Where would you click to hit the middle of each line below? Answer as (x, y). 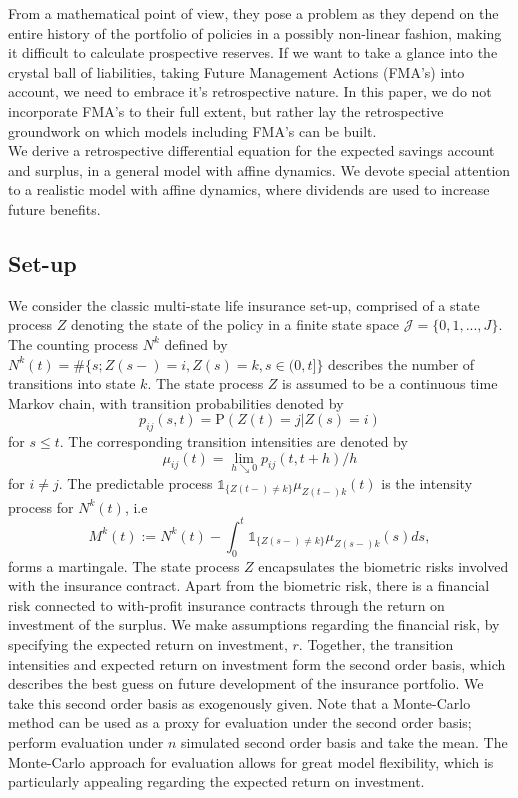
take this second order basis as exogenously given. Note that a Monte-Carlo (239, 702)
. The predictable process (135, 482)
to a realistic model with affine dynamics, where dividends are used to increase (249, 189)
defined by (196, 343)
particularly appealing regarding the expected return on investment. (216, 781)
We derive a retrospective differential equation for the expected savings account (251, 150)
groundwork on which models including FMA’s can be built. (192, 130)
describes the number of (401, 363)
